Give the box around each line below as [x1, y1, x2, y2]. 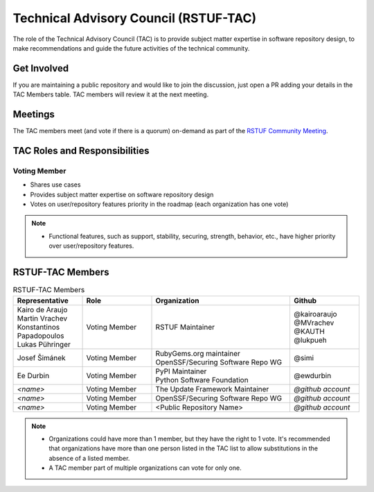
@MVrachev [293, 318, 335, 328]
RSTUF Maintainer [155, 322, 215, 332]
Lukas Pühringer [17, 339, 71, 349]
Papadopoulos [17, 330, 65, 340]
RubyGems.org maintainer [155, 348, 240, 358]
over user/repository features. [48, 241, 134, 250]
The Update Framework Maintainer [155, 384, 269, 393]
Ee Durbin [17, 371, 50, 380]
